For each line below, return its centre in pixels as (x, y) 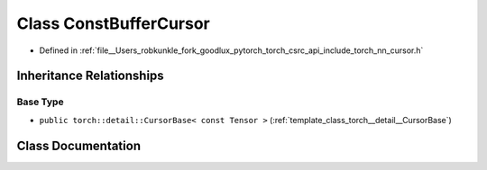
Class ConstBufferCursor (114, 23)
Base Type (40, 102)
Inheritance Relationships (90, 76)
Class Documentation (79, 145)
